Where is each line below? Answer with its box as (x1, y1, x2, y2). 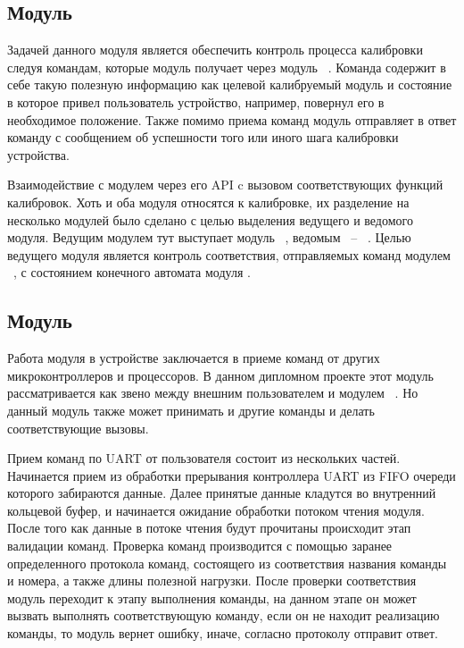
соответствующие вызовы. (7, 418, 149, 437)
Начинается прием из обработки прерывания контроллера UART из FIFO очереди (7, 466, 456, 484)
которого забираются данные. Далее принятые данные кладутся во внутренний (7, 484, 436, 502)
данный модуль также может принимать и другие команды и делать (7, 400, 375, 419)
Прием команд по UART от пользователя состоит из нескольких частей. (7, 449, 401, 467)
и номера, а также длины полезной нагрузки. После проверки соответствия (7, 571, 417, 590)
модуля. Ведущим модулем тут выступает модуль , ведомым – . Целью (7, 228, 411, 247)
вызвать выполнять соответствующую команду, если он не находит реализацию (7, 606, 440, 625)
